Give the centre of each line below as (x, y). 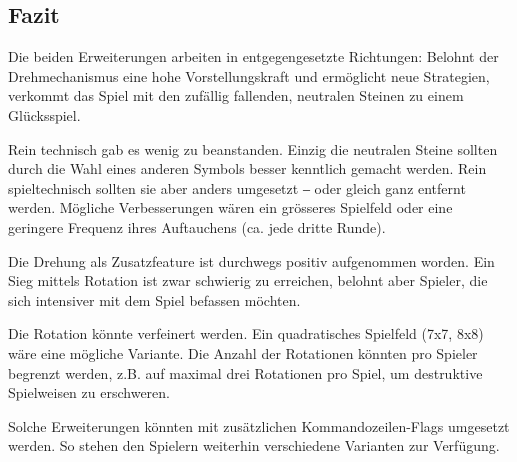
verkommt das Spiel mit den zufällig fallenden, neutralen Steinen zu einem (236, 95)
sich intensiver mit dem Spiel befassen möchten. (154, 299)
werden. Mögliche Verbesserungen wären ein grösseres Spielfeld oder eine (230, 207)
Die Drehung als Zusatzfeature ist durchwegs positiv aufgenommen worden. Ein (251, 260)
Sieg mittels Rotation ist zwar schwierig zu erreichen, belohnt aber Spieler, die (248, 280)
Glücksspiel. (44, 114)
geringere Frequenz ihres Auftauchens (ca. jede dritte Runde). (197, 226)
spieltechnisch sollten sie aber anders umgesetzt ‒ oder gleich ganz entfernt (237, 187)
